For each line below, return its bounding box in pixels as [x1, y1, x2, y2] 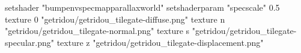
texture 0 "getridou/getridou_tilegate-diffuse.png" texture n [5, 13, 225, 25]
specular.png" [5, 36, 54, 48]
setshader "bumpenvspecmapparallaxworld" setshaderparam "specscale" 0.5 [5, 1, 280, 13]
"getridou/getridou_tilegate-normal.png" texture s [5, 24, 190, 37]
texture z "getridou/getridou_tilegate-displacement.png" [56, 36, 264, 48]
